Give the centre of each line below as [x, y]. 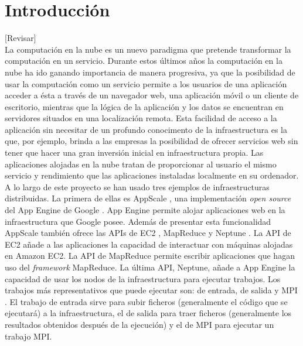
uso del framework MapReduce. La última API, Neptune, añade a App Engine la [150, 267]
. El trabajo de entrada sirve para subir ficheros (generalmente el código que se [146, 301]
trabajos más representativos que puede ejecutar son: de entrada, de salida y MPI [151, 290]
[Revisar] [21, 38]
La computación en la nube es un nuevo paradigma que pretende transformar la [148, 49]
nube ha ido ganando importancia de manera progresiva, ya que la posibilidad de [150, 72]
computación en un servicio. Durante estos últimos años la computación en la [144, 61]
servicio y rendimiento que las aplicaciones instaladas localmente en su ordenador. [152, 175]
